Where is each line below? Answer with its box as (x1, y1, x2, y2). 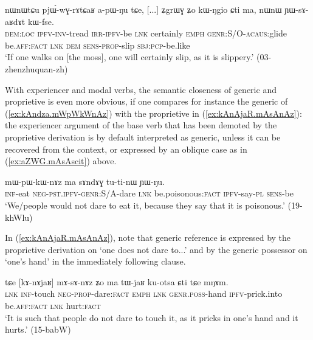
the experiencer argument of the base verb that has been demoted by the (5, 119, 277, 131)
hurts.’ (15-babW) (5, 323, 71, 336)
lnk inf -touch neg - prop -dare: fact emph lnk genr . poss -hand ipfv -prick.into (5, 287, 283, 300)
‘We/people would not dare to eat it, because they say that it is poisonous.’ (5, 198, 285, 211)
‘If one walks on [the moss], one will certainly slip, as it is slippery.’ (5, 50, 254, 63)
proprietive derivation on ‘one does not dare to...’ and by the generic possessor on (5, 243, 308, 255)
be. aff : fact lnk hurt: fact (5, 299, 101, 312)
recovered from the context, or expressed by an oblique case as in (5, 142, 247, 155)
